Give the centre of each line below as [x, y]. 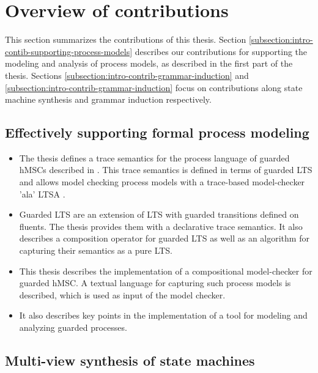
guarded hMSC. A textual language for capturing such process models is [155, 283]
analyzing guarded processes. [73, 327]
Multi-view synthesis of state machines [130, 360]
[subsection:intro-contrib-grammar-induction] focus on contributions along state [154, 87]
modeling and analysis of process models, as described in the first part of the [149, 63]
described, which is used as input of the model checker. [122, 294]
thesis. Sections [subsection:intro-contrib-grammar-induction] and [127, 75]
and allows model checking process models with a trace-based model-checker [162, 182]
